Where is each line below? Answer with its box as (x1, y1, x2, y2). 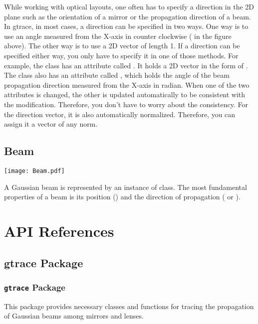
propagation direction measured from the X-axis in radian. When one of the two (4, 79, 250, 90)
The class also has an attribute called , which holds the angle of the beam (4, 70, 230, 80)
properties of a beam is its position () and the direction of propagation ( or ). (4, 191, 241, 202)
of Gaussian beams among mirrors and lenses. (4, 311, 144, 321)
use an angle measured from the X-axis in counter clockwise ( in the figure (4, 30, 232, 41)
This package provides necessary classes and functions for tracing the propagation (4, 301, 254, 311)
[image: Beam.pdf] (4, 167, 65, 174)
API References (4, 220, 114, 241)
